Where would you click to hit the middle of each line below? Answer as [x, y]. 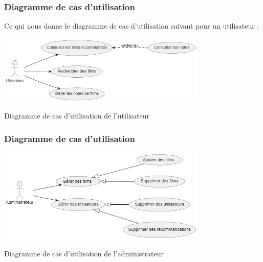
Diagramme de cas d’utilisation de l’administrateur [84, 254]
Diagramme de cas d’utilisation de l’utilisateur [77, 116]
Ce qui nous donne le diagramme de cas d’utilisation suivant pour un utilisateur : [132, 26]
